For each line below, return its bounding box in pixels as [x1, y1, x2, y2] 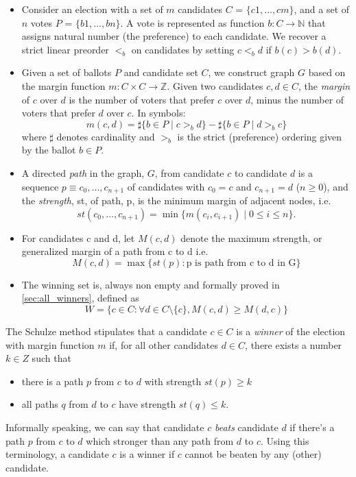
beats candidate [214, 419, 278, 434]
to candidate [234, 165, 287, 180]
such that [32, 351, 71, 365]
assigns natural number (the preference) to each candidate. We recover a [21, 29, 327, 43]
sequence [21, 179, 59, 193]
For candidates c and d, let [21, 230, 135, 245]
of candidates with [127, 179, 205, 193]
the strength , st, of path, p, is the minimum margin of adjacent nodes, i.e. [21, 193, 331, 207]
